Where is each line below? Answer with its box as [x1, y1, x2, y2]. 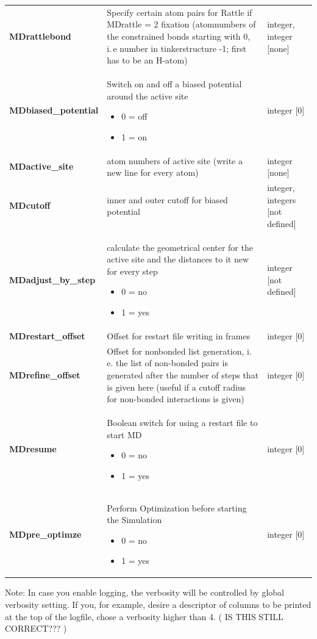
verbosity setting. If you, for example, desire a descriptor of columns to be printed [5, 598, 312, 611]
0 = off [121, 110, 148, 123]
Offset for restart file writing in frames [107, 329, 251, 342]
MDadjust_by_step [9, 273, 96, 286]
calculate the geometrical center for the [107, 240, 253, 253]
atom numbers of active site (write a [107, 154, 243, 167]
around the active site [107, 89, 188, 102]
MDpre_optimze [9, 527, 82, 540]
